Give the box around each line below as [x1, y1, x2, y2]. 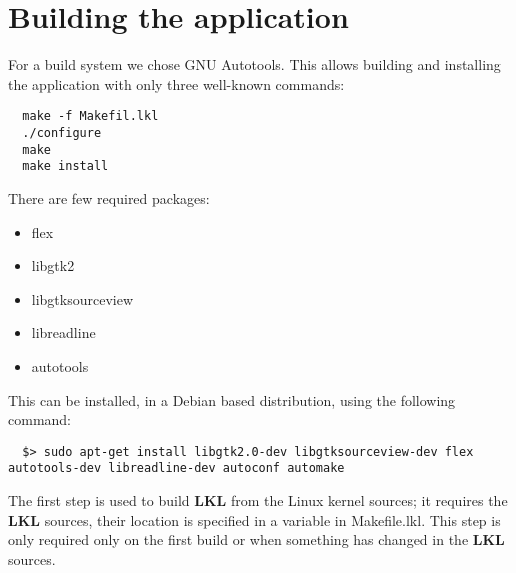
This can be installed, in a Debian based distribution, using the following [8, 389, 456, 410]
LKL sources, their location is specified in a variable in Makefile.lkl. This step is [8, 509, 501, 530]
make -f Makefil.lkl [22, 109, 159, 124]
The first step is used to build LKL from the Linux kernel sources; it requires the [8, 490, 508, 510]
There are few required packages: [8, 187, 210, 208]
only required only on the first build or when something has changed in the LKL [8, 529, 505, 550]
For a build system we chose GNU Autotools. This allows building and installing [8, 54, 501, 75]
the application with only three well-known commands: [8, 73, 345, 94]
